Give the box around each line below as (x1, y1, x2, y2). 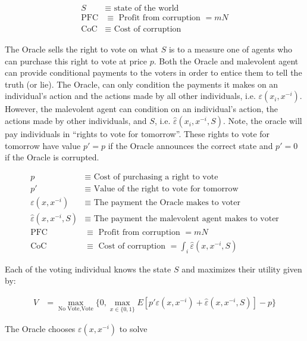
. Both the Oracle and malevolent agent (153, 54, 299, 67)
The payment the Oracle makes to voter (93, 198, 240, 207)
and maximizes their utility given (181, 262, 302, 275)
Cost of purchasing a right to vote (93, 172, 218, 181)
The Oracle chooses (5, 323, 76, 335)
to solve (119, 323, 148, 335)
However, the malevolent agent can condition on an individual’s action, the (5, 103, 278, 115)
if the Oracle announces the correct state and (108, 139, 273, 151)
